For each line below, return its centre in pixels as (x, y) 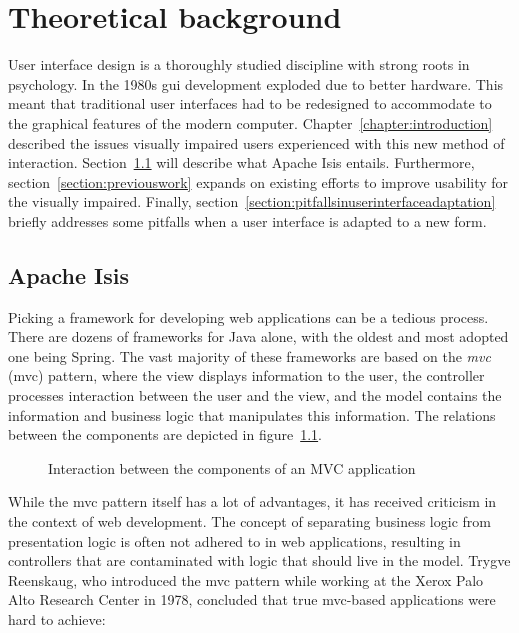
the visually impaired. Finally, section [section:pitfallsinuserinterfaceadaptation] (252, 201)
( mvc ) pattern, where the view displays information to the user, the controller (246, 375)
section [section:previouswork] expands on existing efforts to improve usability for (258, 181)
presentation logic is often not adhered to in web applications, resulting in (234, 540)
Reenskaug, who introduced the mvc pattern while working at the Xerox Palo (246, 579)
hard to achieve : (57, 618)
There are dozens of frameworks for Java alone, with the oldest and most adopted (258, 336)
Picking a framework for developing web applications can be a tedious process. (248, 316)
